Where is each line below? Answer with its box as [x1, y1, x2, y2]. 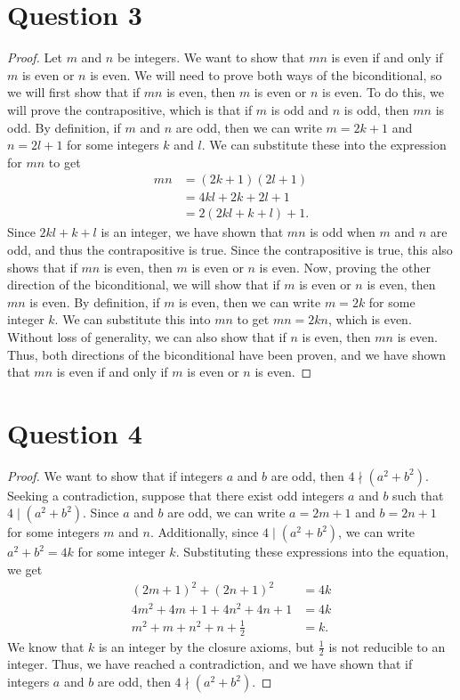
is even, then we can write [179, 292, 321, 311]
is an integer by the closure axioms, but [98, 637, 315, 655]
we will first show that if [7, 83, 141, 102]
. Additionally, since [149, 523, 259, 541]
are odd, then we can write [175, 118, 322, 136]
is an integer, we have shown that [101, 223, 284, 241]
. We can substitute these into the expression [201, 135, 447, 154]
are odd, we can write [167, 503, 286, 522]
